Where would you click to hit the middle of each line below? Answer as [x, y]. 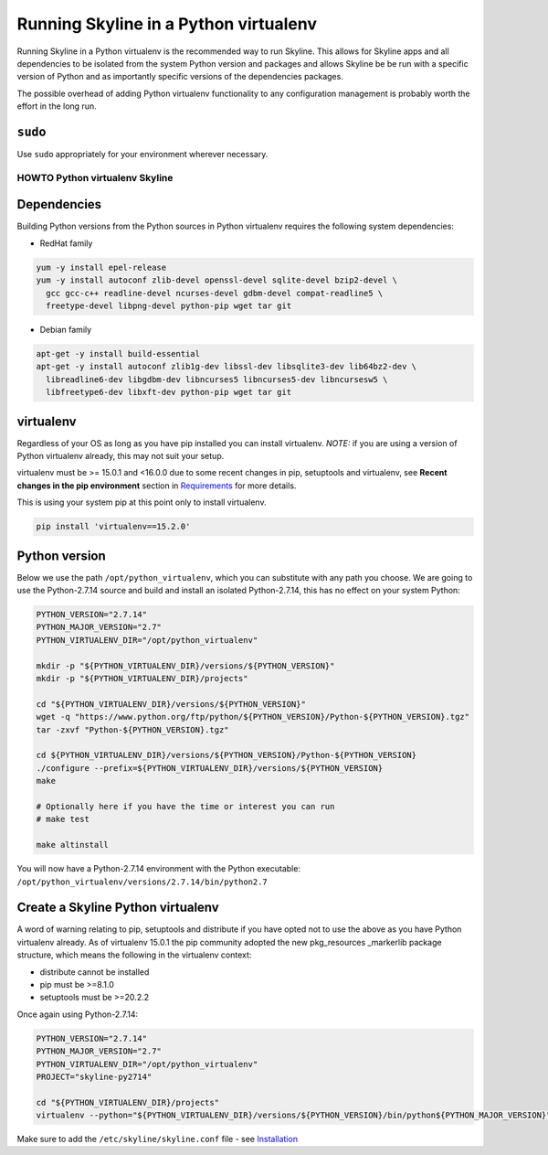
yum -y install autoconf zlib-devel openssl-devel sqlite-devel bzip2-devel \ [216, 280]
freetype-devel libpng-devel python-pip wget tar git [169, 306]
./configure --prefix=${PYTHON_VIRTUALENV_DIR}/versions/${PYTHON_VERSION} [210, 768]
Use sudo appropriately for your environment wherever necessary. [142, 155]
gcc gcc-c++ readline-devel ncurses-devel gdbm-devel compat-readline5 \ [215, 293]
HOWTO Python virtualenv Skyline [95, 177]
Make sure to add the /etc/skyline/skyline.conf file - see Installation [158, 1139]
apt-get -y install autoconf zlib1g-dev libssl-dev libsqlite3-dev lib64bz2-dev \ [227, 367]
